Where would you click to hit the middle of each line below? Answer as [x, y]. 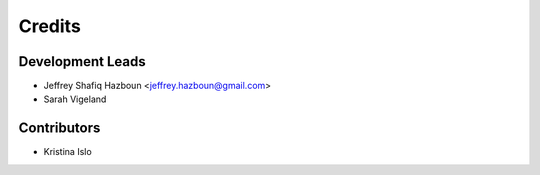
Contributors [59, 128]
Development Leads [82, 61]
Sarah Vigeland [75, 99]
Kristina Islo [67, 152]
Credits [50, 26]
